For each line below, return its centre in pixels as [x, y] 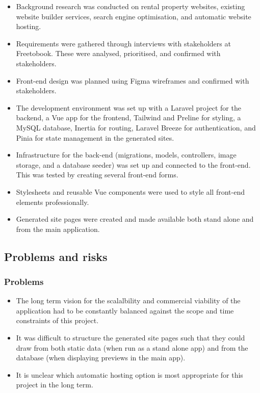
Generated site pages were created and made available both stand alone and [135, 219]
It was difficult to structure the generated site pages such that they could [131, 338]
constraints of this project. [57, 320]
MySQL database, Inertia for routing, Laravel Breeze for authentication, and [136, 127]
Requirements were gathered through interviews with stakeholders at [123, 43]
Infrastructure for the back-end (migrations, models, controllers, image [126, 155]
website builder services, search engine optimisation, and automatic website [134, 16]
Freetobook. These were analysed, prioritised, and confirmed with [118, 53]
